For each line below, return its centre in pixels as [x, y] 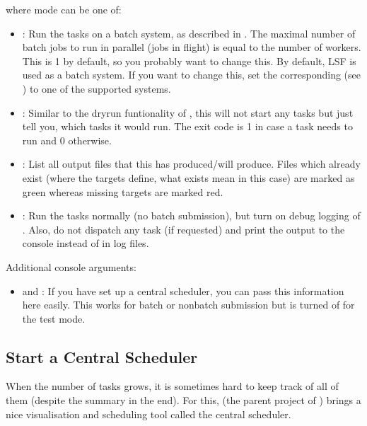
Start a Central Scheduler [102, 356]
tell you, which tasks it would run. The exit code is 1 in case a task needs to [187, 126]
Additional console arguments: [71, 266]
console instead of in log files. [86, 243]
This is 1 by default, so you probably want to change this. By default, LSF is [189, 61]
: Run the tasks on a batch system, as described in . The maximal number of [189, 33]
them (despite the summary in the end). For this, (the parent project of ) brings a [183, 400]
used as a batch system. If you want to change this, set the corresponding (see [191, 75]
